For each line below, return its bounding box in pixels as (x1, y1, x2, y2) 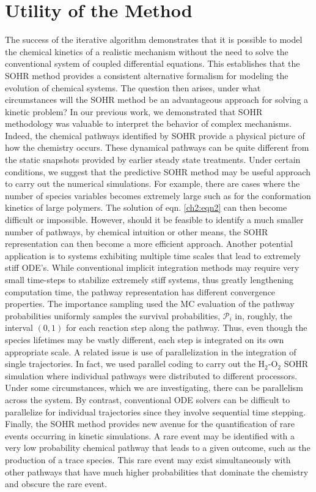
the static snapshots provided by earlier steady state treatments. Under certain (5, 153, 301, 166)
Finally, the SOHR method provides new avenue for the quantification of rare (5, 417, 295, 430)
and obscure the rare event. (5, 477, 108, 490)
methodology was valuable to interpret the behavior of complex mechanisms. (5, 117, 292, 130)
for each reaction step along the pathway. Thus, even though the (65, 321, 307, 334)
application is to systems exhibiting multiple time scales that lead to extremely (5, 249, 301, 262)
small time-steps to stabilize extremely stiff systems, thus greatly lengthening (5, 273, 294, 286)
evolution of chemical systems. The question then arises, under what (5, 81, 261, 94)
